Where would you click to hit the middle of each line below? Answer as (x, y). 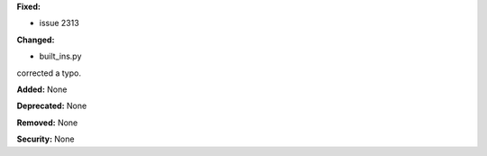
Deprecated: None (52, 106)
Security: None (46, 139)
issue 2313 (60, 23)
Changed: (36, 40)
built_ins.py (60, 56)
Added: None (42, 89)
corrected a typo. (49, 73)
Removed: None (47, 123)
